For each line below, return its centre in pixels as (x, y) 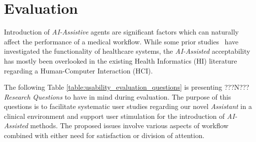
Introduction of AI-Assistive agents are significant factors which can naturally (121, 32)
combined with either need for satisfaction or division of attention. (104, 135)
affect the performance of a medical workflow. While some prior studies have (121, 41)
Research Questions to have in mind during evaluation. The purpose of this (118, 96)
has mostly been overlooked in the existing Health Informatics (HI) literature (121, 60)
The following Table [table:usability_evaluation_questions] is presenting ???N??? (127, 87)
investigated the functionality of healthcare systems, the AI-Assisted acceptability (127, 51)
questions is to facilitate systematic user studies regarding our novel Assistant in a (128, 106)
